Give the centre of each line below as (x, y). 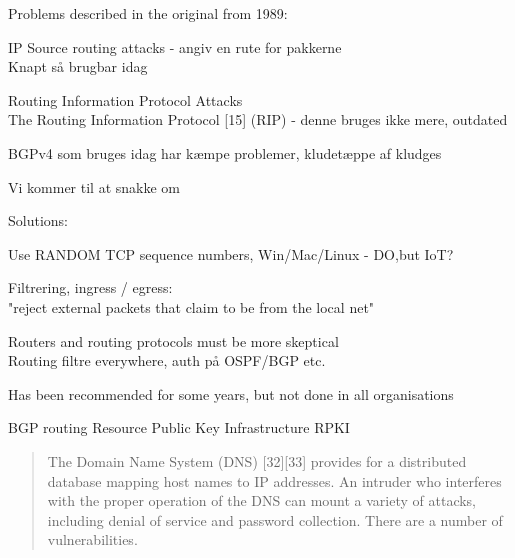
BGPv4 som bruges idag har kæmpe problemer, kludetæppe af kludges (225, 152)
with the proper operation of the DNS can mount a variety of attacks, (262, 500)
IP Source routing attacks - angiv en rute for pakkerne (175, 46)
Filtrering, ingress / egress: (90, 287)
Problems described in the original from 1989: (148, 13)
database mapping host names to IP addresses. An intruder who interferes (274, 480)
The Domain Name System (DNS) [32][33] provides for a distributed (257, 460)
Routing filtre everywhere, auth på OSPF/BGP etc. (167, 360)
